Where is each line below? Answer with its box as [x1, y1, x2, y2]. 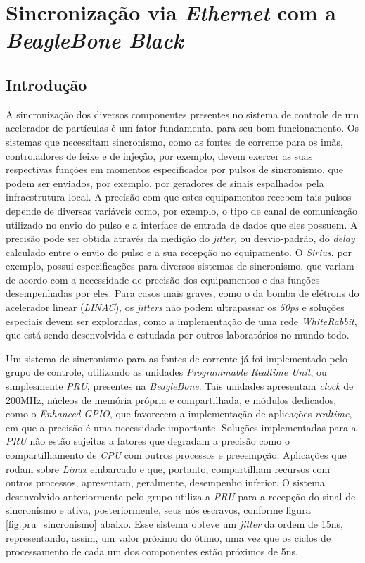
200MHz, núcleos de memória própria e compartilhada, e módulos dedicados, [6, 392, 337, 407]
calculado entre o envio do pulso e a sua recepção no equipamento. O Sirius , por [6, 244, 352, 259]
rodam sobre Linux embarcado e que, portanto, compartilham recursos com [6, 461, 331, 476]
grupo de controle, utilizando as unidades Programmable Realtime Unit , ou [6, 365, 327, 379]
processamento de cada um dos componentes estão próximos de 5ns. [6, 544, 298, 559]
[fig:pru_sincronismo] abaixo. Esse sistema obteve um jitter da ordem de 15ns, [6, 516, 343, 531]
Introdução [6, 73, 87, 95]
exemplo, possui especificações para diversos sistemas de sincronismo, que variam [6, 258, 354, 273]
